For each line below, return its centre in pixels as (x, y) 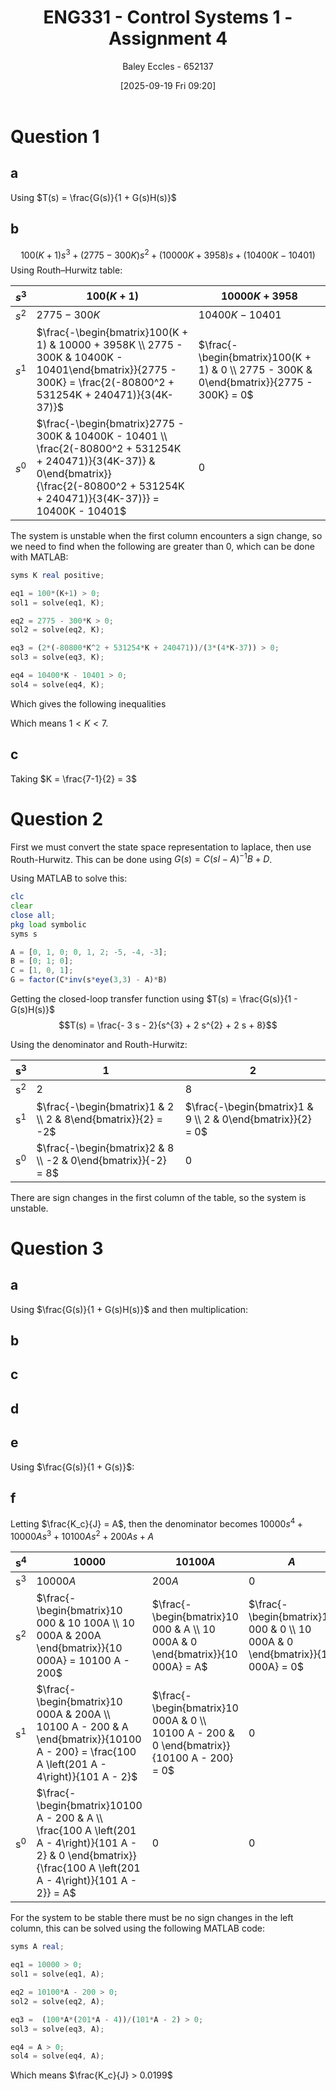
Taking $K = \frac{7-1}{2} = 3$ (73, 778)
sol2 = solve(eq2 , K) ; (57, 630)
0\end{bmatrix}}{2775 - (255, 382)
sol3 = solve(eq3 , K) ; (57, 657)
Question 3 (57, 1248)
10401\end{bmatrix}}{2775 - (106, 369)
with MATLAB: (39, 557)
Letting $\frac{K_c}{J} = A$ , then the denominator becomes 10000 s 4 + (157, 1523)
